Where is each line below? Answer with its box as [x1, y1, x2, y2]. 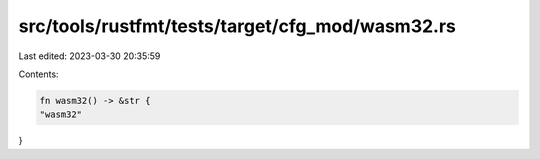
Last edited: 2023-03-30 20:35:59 [18, 50, 161, 62]
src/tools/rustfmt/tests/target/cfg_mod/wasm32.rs [18, 15, 457, 37]
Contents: [18, 68, 59, 80]
